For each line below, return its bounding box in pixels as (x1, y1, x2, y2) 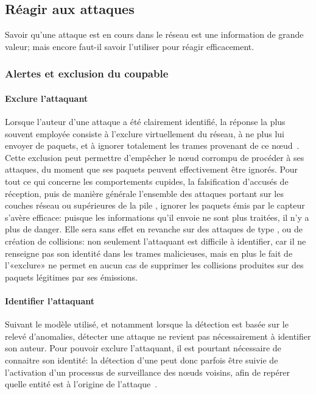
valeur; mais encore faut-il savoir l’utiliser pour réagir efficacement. (5, 40, 255, 52)
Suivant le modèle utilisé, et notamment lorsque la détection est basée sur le (5, 318, 289, 331)
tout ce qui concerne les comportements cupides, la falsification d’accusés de (5, 175, 289, 187)
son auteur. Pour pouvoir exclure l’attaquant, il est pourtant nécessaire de (5, 342, 281, 354)
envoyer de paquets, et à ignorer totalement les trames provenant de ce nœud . (5, 139, 300, 152)
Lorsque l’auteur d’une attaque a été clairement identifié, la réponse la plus (5, 115, 286, 128)
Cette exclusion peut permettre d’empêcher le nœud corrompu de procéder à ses (5, 151, 304, 163)
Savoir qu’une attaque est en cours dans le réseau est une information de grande (5, 28, 304, 41)
